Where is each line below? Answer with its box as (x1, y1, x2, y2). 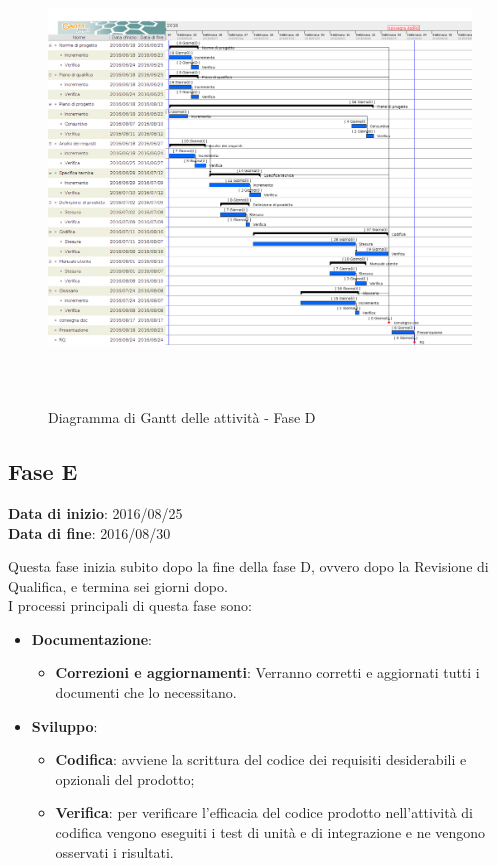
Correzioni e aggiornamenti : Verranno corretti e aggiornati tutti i (55, 662, 480, 683)
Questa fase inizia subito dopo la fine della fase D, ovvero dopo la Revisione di (8, 556, 489, 577)
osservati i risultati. (55, 841, 174, 862)
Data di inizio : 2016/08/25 (8, 502, 183, 523)
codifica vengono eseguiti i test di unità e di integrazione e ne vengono (55, 822, 486, 843)
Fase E (8, 456, 78, 487)
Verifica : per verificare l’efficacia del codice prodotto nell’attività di (55, 802, 473, 823)
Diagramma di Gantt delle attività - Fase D (48, 407, 316, 428)
